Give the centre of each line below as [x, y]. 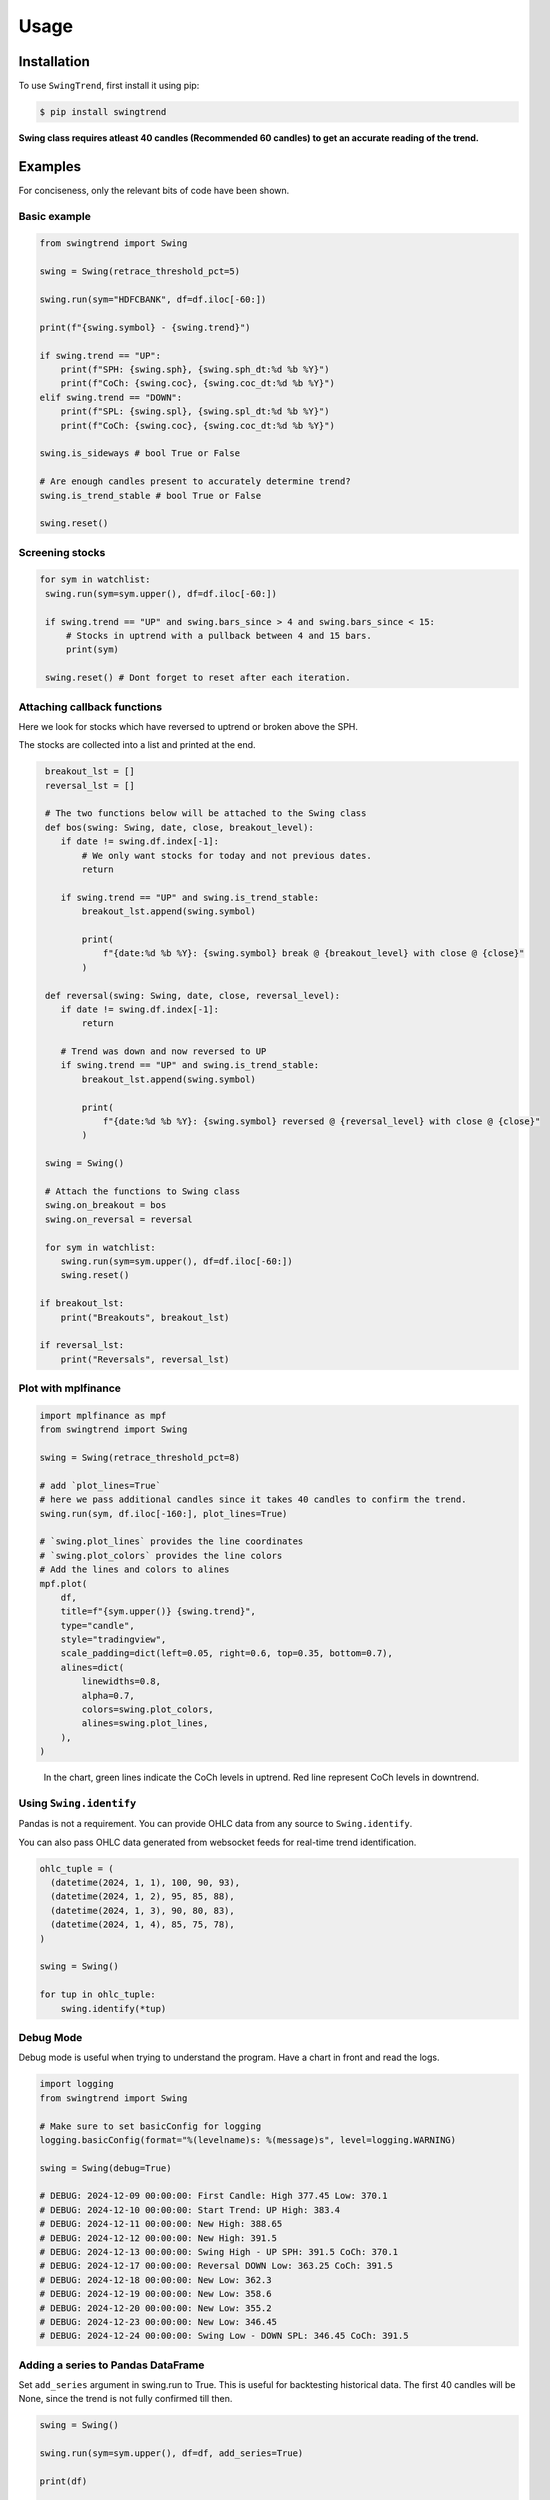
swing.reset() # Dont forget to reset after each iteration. [198, 678]
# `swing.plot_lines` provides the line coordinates [171, 1541]
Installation [54, 61]
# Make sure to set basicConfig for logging [150, 2126]
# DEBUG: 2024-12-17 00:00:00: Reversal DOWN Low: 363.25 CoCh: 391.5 [216, 2266]
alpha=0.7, [108, 1695]
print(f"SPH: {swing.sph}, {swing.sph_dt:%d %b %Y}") [195, 369]
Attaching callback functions [90, 707]
